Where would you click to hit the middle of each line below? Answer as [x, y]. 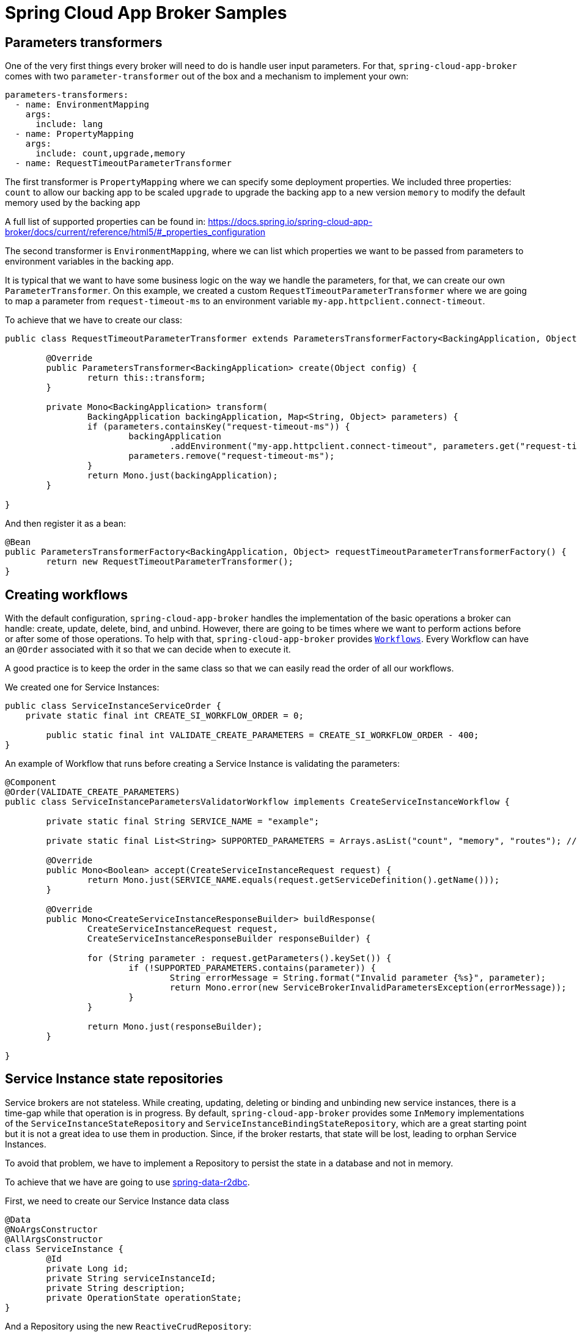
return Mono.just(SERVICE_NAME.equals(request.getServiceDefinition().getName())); [293, 880]
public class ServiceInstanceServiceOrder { [113, 706]
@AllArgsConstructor [54, 1239]
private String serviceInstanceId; [131, 1278]
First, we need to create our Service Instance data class [117, 1201]
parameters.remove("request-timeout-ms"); [232, 456]
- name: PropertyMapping [74, 134]
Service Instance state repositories [114, 1079]
